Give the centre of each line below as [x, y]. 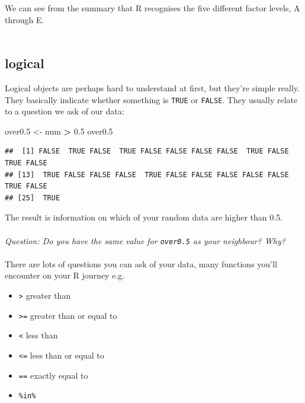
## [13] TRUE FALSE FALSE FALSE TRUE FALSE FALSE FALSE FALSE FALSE [147, 175]
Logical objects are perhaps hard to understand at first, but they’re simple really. [152, 87]
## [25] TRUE [33, 198]
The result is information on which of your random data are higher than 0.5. [144, 217]
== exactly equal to [53, 375]
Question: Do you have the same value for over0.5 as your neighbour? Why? [145, 240]
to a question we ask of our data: [65, 111]
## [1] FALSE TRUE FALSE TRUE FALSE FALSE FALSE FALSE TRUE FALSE [147, 151]
